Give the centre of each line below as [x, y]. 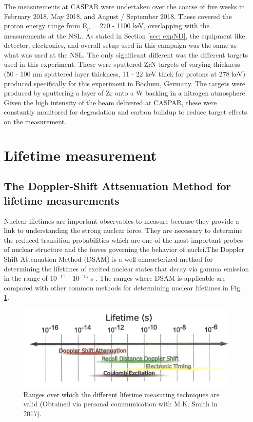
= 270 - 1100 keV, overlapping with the [151, 26]
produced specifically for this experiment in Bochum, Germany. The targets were [125, 83]
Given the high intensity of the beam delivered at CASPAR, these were [110, 102]
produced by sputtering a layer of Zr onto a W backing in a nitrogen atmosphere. [126, 93]
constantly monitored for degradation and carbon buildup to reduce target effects [126, 112]
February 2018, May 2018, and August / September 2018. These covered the [118, 16]
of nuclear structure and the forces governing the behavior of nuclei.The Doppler [124, 249]
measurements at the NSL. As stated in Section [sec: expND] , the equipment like [125, 35]
